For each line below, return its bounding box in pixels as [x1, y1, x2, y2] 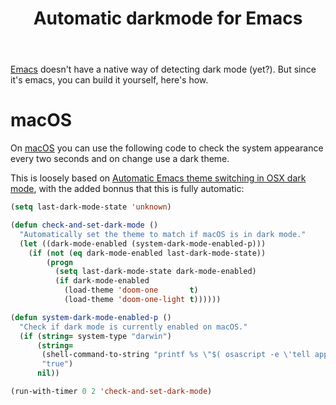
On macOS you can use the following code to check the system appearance [10, 142, 324, 154]
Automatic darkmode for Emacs [33, 7, 303, 30]
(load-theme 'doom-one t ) [63, 285, 199, 296]
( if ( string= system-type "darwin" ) [19, 331, 172, 341]
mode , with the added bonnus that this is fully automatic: [10, 183, 245, 195]
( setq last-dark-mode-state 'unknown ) [10, 202, 172, 212]
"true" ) [41, 359, 74, 369]
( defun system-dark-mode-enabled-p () [10, 312, 172, 322]
